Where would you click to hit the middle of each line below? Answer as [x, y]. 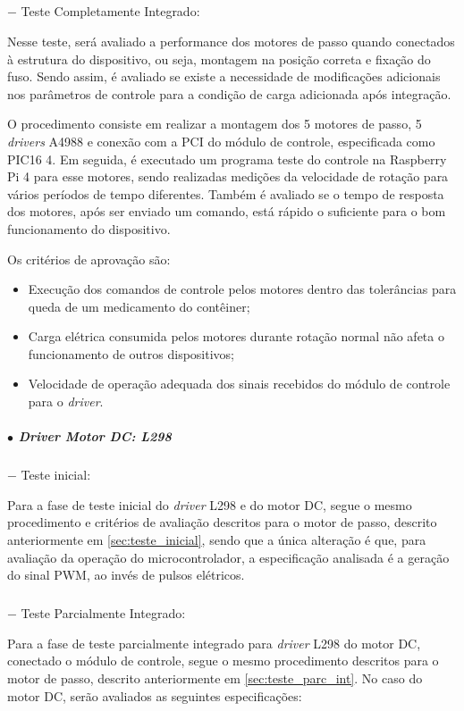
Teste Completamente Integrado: [110, 11]
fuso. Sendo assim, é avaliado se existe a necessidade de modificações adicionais [224, 76]
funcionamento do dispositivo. [89, 228]
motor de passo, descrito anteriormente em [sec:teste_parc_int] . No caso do [215, 678]
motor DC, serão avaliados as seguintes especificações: [155, 695]
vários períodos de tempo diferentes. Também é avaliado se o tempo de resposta [226, 193]
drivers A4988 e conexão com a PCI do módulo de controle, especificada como [221, 141]
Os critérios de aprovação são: [89, 259]
